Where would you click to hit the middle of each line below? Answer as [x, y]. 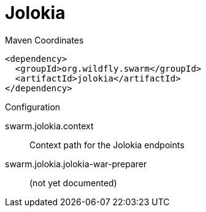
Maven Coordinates [44, 40]
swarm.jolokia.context [49, 126]
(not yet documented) [73, 183]
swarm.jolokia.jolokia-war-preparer [76, 164]
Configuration [33, 107]
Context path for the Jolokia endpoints [107, 145]
